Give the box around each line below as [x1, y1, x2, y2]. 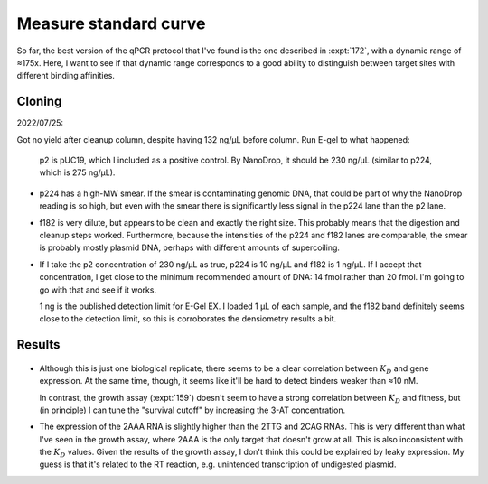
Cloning [16, 94, 62, 109]
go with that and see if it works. [39, 284, 157, 295]
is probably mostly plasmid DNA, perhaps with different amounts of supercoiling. [39, 242, 341, 253]
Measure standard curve [16, 14, 206, 33]
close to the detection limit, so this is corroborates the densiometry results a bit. [39, 313, 337, 324]
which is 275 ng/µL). [39, 167, 116, 178]
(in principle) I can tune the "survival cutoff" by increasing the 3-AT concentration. [39, 405, 346, 415]
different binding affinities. [16, 70, 115, 81]
